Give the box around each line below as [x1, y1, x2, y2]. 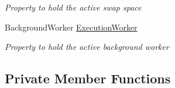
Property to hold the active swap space [5, 1, 142, 13]
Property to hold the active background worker [5, 40, 169, 53]
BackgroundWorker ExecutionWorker [5, 21, 138, 33]
